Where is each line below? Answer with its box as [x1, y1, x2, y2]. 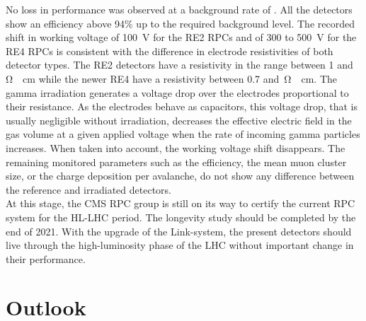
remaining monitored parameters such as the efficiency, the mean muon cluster [6, 154, 347, 169]
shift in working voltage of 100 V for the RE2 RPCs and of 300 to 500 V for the [6, 30, 357, 45]
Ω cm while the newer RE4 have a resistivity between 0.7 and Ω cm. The [6, 71, 337, 86]
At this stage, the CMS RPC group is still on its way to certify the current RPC [6, 196, 355, 211]
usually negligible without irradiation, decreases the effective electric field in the [6, 112, 352, 127]
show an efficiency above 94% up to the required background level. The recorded [6, 16, 355, 30]
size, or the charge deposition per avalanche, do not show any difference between [6, 168, 355, 183]
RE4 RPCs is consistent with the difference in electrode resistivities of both [6, 43, 333, 58]
